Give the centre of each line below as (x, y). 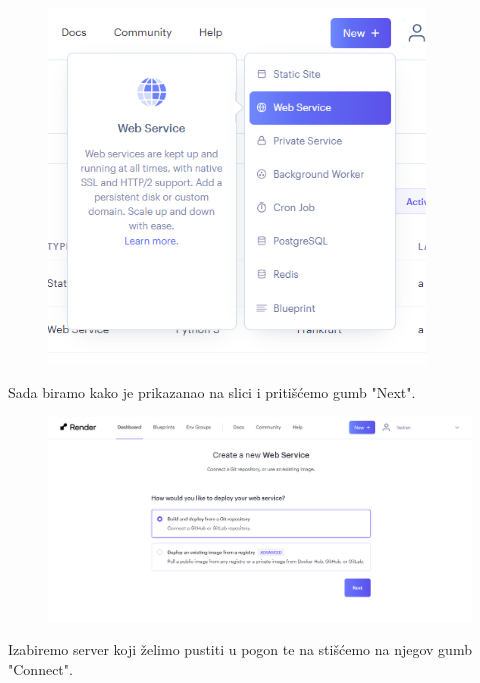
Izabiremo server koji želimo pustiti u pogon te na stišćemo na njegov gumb (240, 649)
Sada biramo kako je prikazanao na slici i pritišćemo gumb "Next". (212, 392)
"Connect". (40, 669)
